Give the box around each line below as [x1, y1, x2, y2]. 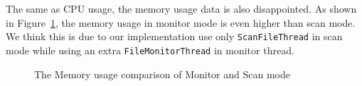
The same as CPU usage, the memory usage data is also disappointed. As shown [6, 1, 357, 16]
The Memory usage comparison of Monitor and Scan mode [34, 66, 290, 81]
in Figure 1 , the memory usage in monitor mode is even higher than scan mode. [6, 15, 356, 30]
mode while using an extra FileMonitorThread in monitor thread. [6, 42, 294, 57]
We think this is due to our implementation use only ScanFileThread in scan [6, 29, 343, 44]
